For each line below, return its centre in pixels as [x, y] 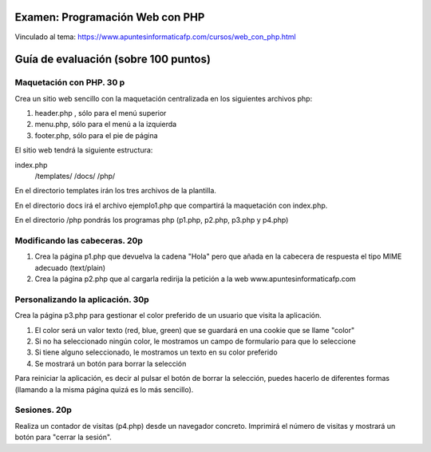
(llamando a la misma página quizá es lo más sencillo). [104, 389]
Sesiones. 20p [43, 410]
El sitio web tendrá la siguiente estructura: [84, 150]
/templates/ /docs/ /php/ [75, 176]
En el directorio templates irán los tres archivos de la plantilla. [116, 191]
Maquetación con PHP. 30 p [70, 82]
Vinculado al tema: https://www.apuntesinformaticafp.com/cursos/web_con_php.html [156, 37]
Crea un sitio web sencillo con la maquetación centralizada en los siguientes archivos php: [164, 98]
